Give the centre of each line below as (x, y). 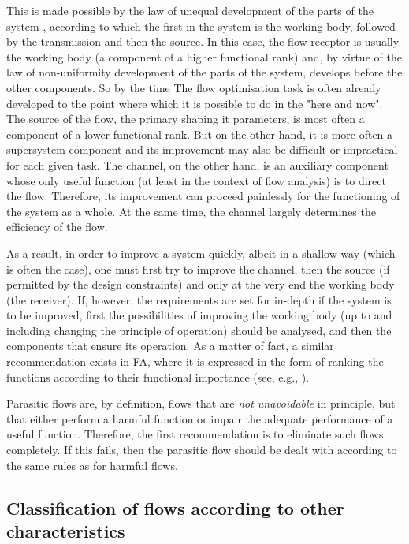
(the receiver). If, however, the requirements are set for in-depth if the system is (199, 299)
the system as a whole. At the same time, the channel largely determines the (191, 211)
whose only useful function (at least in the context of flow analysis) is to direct (196, 180)
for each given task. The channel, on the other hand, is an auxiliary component (197, 164)
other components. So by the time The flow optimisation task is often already (194, 87)
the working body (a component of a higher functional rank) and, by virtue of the (204, 56)
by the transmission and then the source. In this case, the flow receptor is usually (203, 41)
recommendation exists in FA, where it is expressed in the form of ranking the (195, 361)
